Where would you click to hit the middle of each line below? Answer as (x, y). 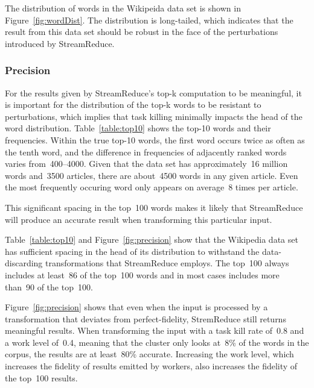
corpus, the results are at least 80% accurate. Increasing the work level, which (149, 354)
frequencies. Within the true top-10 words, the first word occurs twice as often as (155, 139)
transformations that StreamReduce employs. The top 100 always (167, 263)
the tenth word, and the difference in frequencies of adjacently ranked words (146, 152)
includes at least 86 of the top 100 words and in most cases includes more (142, 274)
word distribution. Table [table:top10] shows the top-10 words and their (138, 128)
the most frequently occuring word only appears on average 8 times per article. (152, 187)
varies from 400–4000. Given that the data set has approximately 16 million (146, 164)
